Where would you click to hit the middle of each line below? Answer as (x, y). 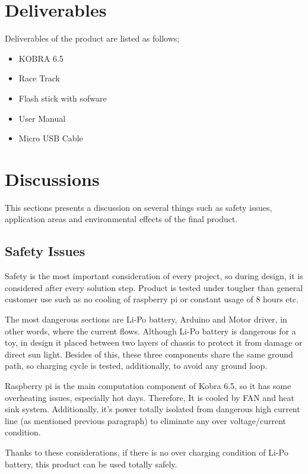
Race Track (39, 78)
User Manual (42, 118)
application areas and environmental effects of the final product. (121, 219)
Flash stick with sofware (63, 98)
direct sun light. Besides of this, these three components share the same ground (149, 354)
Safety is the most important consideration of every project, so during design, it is (154, 276)
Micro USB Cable (51, 138)
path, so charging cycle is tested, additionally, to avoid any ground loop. (136, 366)
